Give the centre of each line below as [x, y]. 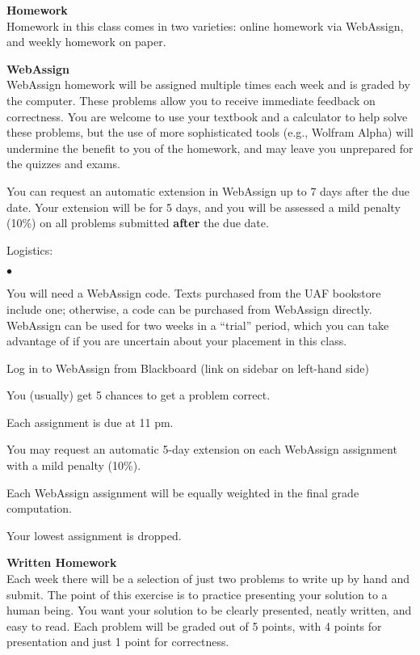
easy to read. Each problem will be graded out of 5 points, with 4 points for [194, 625]
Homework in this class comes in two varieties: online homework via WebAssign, [205, 25]
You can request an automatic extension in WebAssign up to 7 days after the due [208, 190]
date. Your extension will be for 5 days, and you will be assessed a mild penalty [204, 207]
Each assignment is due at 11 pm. [90, 422]
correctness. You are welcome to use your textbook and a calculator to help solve [207, 116]
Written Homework [62, 562]
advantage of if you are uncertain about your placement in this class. [177, 341]
